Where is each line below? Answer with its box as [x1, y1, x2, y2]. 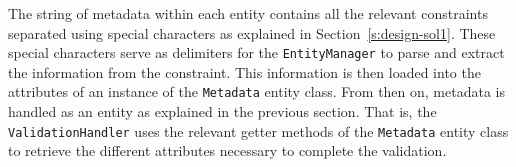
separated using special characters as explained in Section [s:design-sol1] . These [8, 22, 496, 43]
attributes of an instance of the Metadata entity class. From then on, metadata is [8, 81, 505, 102]
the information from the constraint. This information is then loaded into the [8, 61, 481, 82]
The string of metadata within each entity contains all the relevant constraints [8, 3, 488, 23]
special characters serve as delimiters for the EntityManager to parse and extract [8, 42, 505, 63]
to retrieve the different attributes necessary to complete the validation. [8, 140, 447, 161]
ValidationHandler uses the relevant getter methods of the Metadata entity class [8, 120, 509, 141]
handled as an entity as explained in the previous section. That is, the [8, 101, 437, 122]
